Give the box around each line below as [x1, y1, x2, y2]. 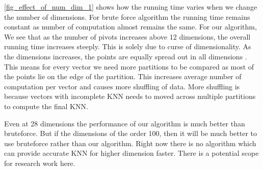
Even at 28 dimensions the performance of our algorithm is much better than [4, 118, 245, 128]
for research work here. [4, 157, 75, 168]
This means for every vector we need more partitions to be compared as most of [4, 61, 254, 72]
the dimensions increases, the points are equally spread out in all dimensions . [4, 51, 247, 61]
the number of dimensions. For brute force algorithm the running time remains [4, 11, 250, 22]
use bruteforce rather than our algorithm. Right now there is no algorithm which [4, 138, 256, 148]
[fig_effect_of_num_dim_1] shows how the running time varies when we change [4, 2, 257, 12]
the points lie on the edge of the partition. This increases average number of [4, 71, 242, 82]
